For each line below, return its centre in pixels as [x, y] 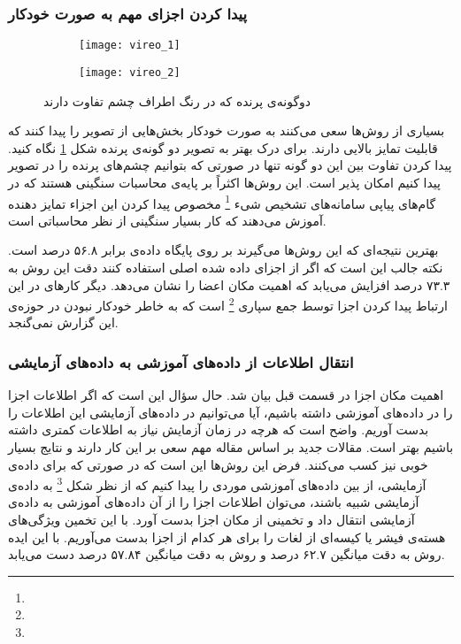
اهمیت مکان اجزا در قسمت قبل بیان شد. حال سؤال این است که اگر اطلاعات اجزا [226, 395]
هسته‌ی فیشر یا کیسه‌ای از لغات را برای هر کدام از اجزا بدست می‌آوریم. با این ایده [227, 537]
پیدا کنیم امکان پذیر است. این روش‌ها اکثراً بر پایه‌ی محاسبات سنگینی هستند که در [224, 182]
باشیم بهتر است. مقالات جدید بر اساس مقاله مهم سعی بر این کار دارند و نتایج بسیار [231, 446]
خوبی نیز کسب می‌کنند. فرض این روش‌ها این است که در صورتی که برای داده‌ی [218, 464]
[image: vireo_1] [130, 46]
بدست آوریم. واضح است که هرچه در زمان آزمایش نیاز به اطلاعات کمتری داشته [219, 429]
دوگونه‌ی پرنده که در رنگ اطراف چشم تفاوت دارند [177, 100]
